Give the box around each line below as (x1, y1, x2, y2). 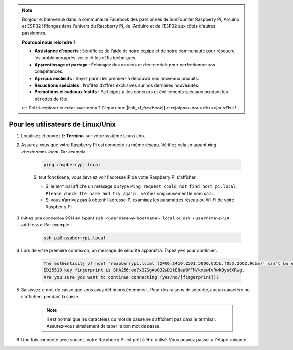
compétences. (34, 68, 63, 74)
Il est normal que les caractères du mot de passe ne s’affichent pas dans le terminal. (46, 316, 216, 322)
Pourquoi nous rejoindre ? (22, 39, 76, 45)
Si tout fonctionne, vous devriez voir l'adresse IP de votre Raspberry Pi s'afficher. (33, 174, 197, 180)
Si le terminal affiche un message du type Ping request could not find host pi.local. (45, 183, 239, 189)
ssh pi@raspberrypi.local (43, 235, 106, 241)
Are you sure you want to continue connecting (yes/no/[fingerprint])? (43, 274, 219, 280)
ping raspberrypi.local (43, 162, 101, 167)
